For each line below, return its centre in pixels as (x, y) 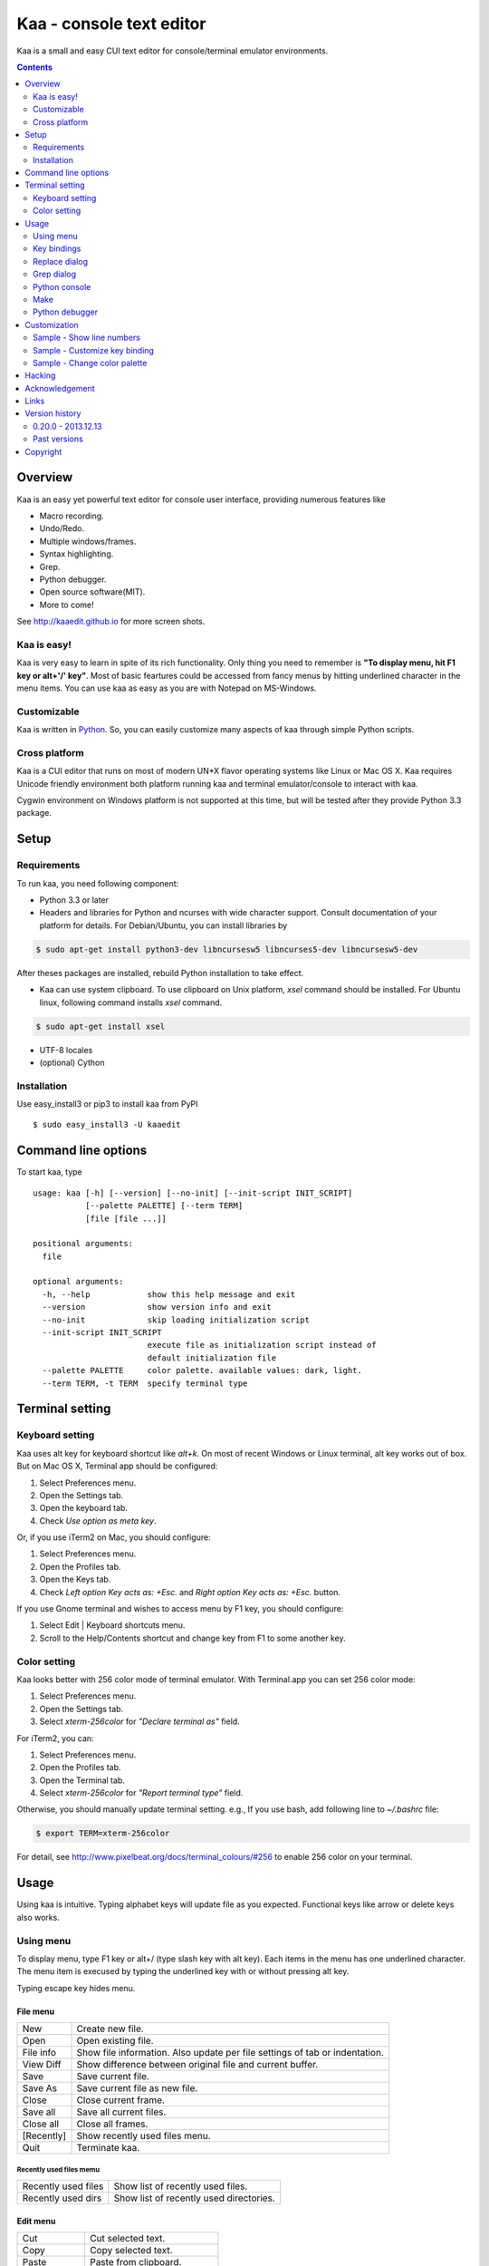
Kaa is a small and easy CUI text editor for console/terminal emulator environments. (173, 51)
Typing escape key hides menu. (76, 1988)
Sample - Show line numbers (86, 338)
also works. (38, 1917)
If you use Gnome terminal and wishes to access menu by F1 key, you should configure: (180, 1609)
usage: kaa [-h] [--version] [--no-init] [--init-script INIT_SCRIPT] (193, 1193)
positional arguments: (83, 1244)
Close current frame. (120, 2100)
